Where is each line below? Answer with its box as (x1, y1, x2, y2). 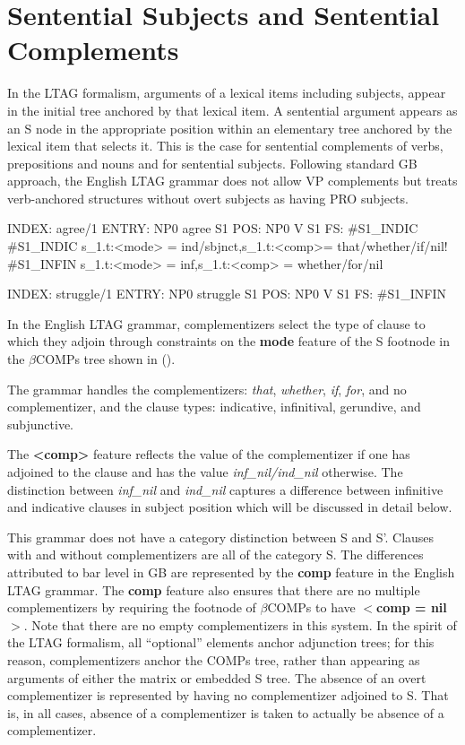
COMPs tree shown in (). (36, 350, 176, 368)
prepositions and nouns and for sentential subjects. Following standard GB (7, 153, 418, 172)
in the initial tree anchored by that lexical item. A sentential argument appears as (7, 100, 458, 119)
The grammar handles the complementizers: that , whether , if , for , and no (7, 379, 407, 398)
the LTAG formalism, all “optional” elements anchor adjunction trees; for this (7, 633, 435, 652)
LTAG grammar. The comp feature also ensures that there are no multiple (7, 580, 420, 599)
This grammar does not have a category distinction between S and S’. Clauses (7, 527, 435, 546)
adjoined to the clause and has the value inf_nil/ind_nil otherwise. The (7, 463, 403, 481)
